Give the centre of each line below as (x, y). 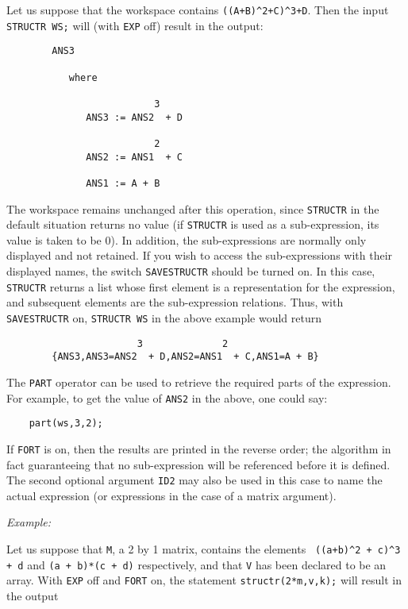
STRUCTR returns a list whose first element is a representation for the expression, (201, 286)
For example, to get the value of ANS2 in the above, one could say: (167, 397)
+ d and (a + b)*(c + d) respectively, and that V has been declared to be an (196, 564)
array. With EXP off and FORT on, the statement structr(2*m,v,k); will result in (204, 580)
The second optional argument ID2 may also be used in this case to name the (194, 480)
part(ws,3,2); (66, 424)
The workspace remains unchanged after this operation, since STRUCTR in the (193, 208)
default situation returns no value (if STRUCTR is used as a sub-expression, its (193, 224)
